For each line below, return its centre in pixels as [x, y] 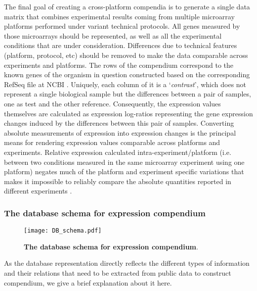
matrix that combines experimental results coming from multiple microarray [119, 16]
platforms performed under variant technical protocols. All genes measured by [122, 26]
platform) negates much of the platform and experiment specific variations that [124, 171]
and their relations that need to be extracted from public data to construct [118, 272]
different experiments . [38, 191]
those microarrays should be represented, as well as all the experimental [113, 35]
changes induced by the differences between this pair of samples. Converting [119, 123]
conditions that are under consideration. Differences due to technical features [121, 45]
